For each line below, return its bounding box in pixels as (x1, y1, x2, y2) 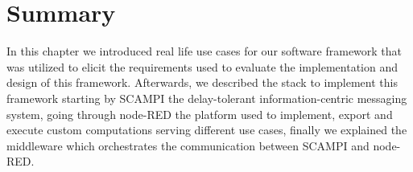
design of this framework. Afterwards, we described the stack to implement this (6, 74, 398, 91)
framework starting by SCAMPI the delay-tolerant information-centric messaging (6, 89, 407, 106)
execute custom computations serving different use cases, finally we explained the (6, 121, 407, 138)
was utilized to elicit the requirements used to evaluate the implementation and (6, 58, 398, 75)
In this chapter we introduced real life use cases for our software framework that (6, 43, 403, 59)
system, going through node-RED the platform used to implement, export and (6, 105, 393, 122)
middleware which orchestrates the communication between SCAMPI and (6, 137, 370, 154)
